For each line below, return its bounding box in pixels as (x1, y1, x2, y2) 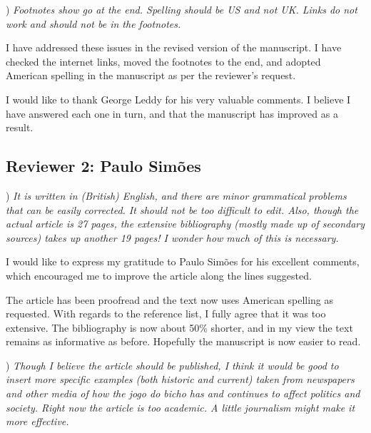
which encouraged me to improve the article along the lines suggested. (6, 268, 312, 282)
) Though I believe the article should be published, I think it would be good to (6, 357, 339, 372)
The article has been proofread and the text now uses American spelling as (6, 292, 334, 307)
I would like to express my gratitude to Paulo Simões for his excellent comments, (6, 254, 360, 269)
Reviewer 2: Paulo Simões (6, 155, 201, 177)
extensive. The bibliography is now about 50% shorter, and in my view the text (6, 320, 353, 335)
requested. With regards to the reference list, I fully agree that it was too (6, 306, 326, 321)
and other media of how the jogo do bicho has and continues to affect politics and (6, 386, 360, 401)
